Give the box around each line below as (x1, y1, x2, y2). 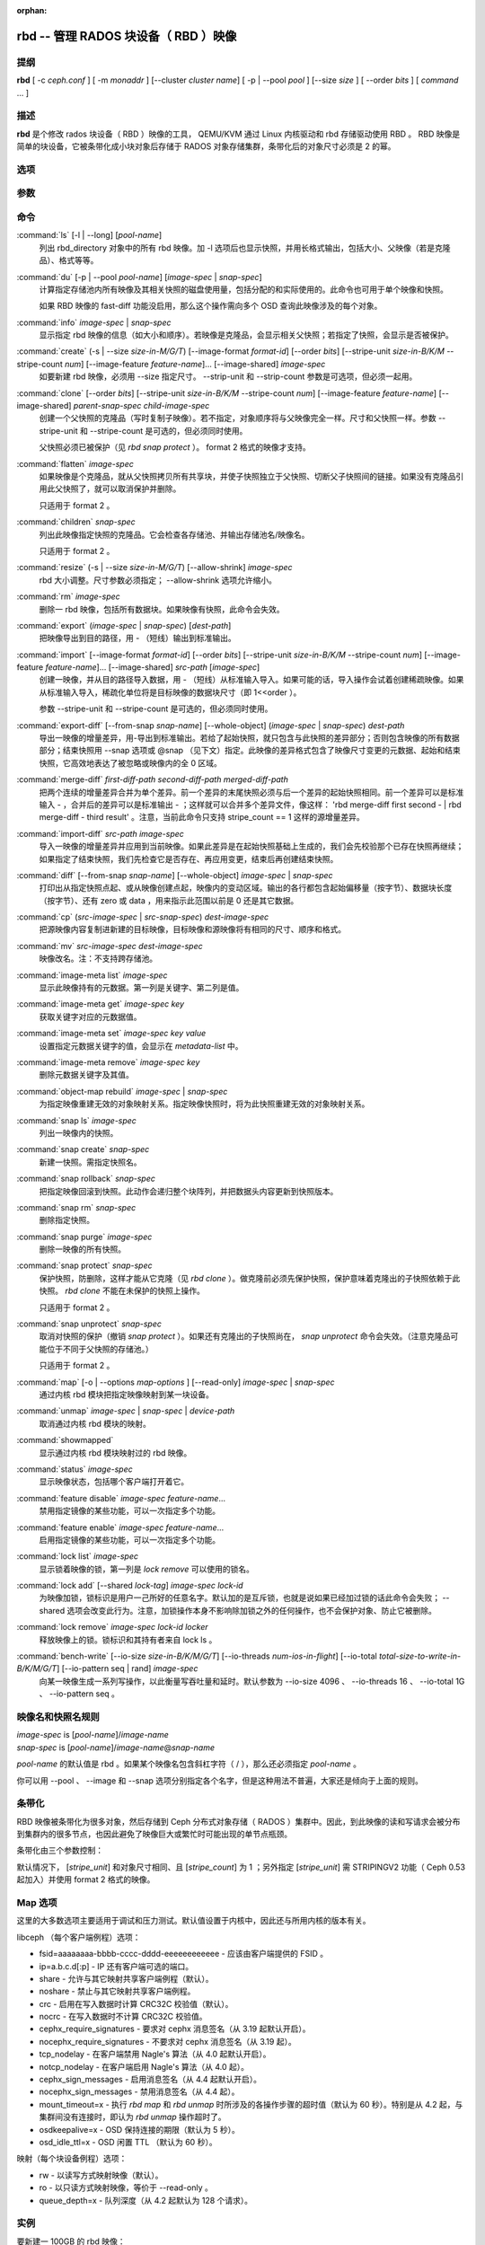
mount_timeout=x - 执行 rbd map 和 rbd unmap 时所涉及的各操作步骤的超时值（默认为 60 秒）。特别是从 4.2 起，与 (39, 2099, 463, 2109)
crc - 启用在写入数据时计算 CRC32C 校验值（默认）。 (39, 1998, 234, 2009)
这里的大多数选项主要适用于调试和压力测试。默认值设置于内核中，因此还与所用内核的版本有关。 (16, 1915, 371, 1926)
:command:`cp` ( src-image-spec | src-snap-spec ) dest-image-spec (16, 911, 269, 922)
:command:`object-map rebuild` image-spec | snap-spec (16, 1086, 228, 1096)
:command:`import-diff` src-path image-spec (16, 828, 184, 839)
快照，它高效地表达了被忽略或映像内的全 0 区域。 (39, 757, 222, 768)
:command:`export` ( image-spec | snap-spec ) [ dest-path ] (16, 620, 232, 630)
